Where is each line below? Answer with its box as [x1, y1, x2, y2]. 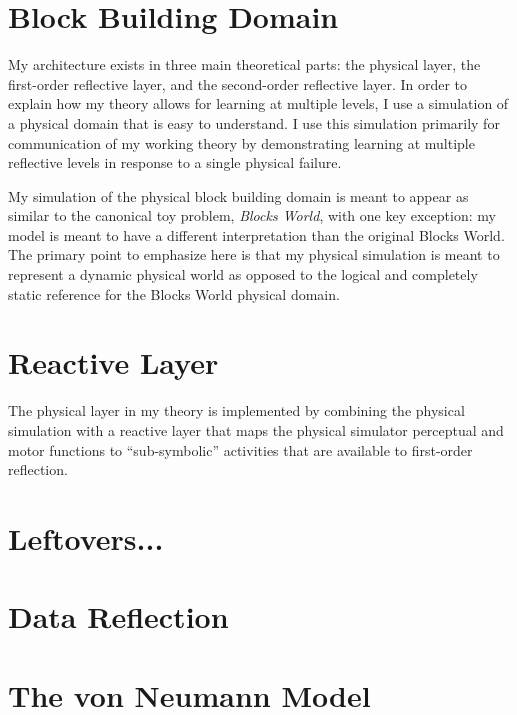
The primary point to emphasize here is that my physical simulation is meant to [8, 244, 500, 265]
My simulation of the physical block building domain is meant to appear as [8, 185, 469, 206]
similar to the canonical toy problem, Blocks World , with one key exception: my [8, 205, 496, 226]
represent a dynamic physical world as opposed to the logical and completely [8, 264, 478, 285]
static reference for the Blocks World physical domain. [8, 283, 340, 304]
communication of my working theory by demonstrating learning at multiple [8, 132, 475, 153]
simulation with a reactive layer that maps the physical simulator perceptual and [8, 419, 504, 440]
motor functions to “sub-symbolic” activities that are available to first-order [8, 439, 473, 460]
